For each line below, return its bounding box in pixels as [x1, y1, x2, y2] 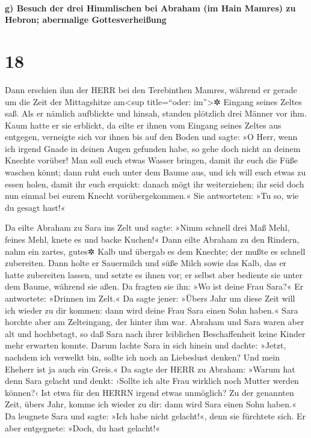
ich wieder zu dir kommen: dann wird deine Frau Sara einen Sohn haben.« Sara [5, 303, 298, 316]
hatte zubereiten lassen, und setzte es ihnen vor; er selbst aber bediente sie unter [5, 268, 303, 281]
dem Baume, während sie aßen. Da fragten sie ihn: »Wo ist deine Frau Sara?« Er [5, 280, 304, 293]
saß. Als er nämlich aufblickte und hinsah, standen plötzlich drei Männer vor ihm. [5, 107, 307, 120]
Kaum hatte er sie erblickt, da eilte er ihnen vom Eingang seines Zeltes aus [5, 118, 282, 131]
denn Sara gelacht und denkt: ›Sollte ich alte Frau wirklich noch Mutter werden [5, 374, 299, 387]
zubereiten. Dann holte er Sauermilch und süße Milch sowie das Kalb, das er [5, 257, 287, 269]
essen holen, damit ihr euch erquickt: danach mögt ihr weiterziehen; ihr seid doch [5, 177, 304, 190]
